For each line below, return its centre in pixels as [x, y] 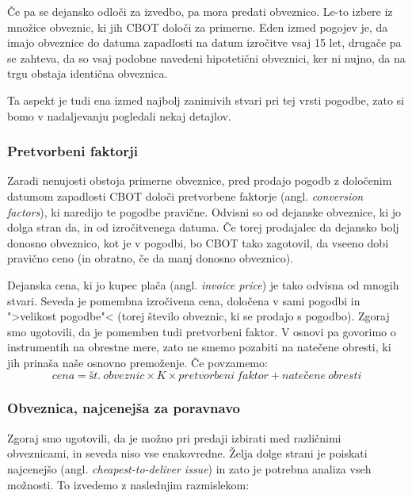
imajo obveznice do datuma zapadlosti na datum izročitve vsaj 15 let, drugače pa [204, 42]
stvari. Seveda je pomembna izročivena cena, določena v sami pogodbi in [184, 300]
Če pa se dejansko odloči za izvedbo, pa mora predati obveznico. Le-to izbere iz [200, 11]
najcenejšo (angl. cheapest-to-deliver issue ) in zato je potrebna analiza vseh [189, 468]
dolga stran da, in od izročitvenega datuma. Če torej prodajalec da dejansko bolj [203, 227]
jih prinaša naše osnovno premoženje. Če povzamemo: [137, 362]
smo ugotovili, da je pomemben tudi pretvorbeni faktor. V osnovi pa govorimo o [202, 331]
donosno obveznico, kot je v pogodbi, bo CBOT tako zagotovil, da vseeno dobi [198, 242]
